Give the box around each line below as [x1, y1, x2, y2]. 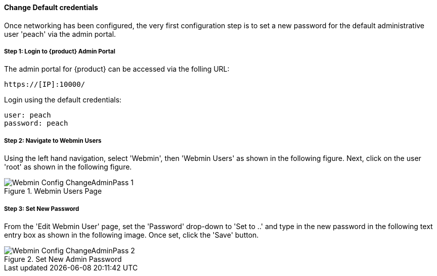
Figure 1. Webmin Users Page [4, 187, 102, 196]
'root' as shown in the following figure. [4, 162, 132, 172]
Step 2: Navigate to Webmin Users [4, 137, 102, 144]
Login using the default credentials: [4, 95, 122, 104]
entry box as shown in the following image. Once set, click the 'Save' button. [4, 230, 259, 239]
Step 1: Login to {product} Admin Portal [4, 48, 115, 55]
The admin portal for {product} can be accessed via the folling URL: [4, 65, 230, 74]
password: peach [4, 119, 68, 128]
